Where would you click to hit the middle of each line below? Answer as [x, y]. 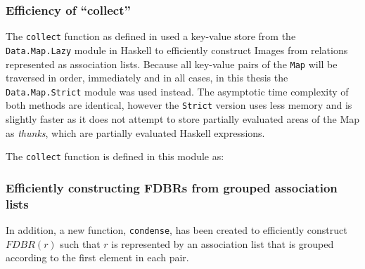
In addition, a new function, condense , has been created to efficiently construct [177, 230]
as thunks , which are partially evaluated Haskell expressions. [135, 132]
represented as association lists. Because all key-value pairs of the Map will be [172, 64]
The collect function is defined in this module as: [115, 156]
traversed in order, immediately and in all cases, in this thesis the [147, 78]
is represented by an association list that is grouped [223, 243]
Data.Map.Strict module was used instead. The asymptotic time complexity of [177, 91]
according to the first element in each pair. [97, 257]
